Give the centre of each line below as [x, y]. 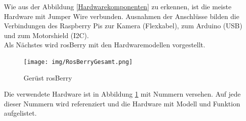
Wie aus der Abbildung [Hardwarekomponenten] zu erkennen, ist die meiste [118, 6]
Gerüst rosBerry [48, 77]
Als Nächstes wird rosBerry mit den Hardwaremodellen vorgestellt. [105, 45]
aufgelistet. [20, 113]
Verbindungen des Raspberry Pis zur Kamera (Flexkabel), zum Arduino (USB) [123, 26]
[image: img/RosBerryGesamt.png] [78, 62]
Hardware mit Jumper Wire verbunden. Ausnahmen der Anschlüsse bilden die [122, 16]
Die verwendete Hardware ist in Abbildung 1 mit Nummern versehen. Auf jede [122, 94]
